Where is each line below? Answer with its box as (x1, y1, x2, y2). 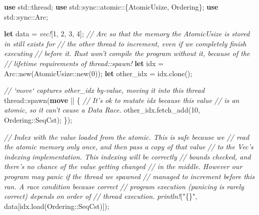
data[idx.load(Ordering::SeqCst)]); (4, 200, 109, 211)
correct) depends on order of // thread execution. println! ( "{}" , (4, 191, 198, 201)
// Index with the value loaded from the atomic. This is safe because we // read (4, 131, 249, 142)
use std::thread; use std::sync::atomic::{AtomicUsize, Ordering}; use (4, 2, 218, 12)
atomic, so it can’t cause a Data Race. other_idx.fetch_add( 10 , (4, 104, 201, 115)
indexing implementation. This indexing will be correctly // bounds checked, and (4, 151, 251, 162)
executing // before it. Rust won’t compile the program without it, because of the (4, 48, 250, 59)
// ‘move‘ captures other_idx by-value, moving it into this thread (4, 85, 205, 95)
